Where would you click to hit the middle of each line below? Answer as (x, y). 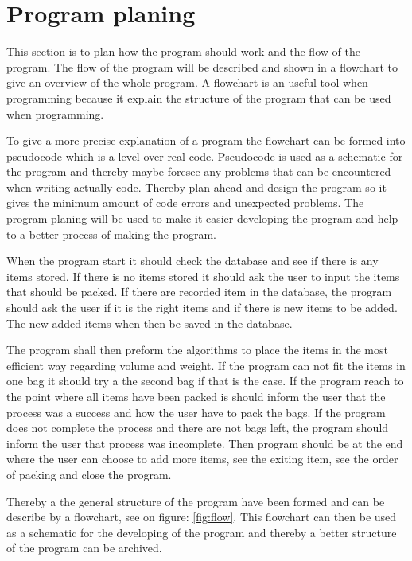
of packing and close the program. (89, 474)
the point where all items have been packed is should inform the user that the (196, 396)
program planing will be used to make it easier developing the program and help (202, 218)
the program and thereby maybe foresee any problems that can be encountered (199, 171)
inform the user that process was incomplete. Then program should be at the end (205, 443)
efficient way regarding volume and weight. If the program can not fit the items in (206, 365)
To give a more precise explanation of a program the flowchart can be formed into (206, 140)
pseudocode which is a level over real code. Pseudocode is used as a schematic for (205, 156)
